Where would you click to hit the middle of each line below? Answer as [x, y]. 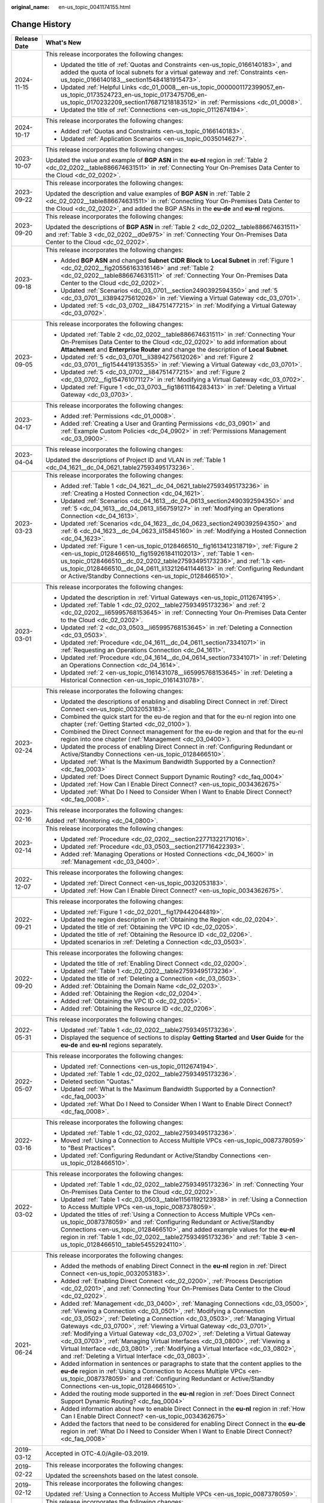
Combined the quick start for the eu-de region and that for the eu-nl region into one [178, 717]
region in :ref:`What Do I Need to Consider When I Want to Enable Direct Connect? [176, 1431]
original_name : [30, 7]
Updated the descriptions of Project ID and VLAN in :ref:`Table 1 [135, 460]
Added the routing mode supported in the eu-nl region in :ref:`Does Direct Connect [178, 1394]
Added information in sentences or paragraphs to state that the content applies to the [181, 1364]
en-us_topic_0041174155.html [94, 7]
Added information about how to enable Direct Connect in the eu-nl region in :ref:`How [183, 1409]
